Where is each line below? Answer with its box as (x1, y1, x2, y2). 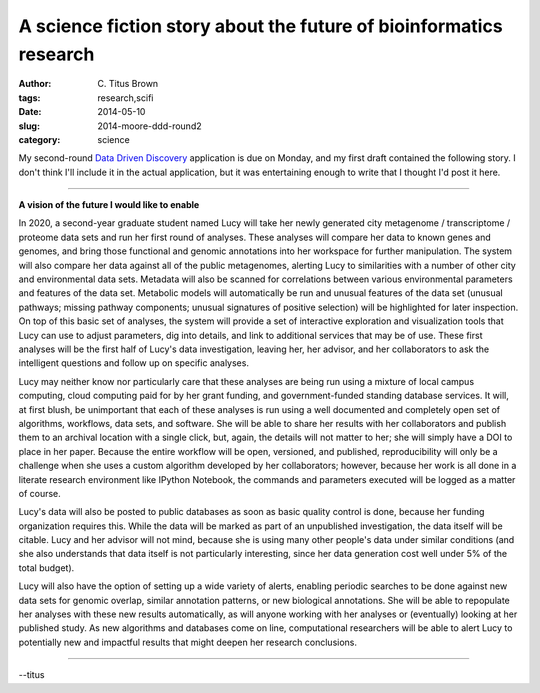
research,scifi (97, 91, 154, 104)
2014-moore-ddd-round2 (97, 120, 202, 132)
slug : (18, 120, 40, 132)
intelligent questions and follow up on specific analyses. (18, 357, 250, 369)
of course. (18, 487, 62, 499)
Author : (18, 78, 52, 90)
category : (18, 133, 61, 145)
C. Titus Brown (97, 78, 159, 90)
